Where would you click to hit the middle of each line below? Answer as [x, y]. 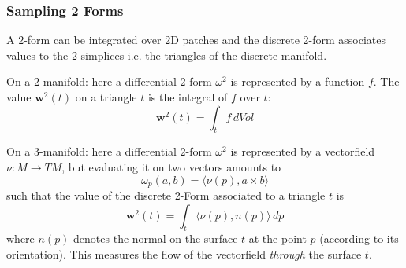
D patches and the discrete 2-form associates [278, 40]
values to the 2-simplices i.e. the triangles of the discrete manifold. [167, 55]
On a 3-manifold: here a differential [91, 151]
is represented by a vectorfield [303, 151]
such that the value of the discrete [89, 195]
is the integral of [188, 97]
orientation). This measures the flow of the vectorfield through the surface [184, 254]
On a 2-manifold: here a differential [91, 81]
